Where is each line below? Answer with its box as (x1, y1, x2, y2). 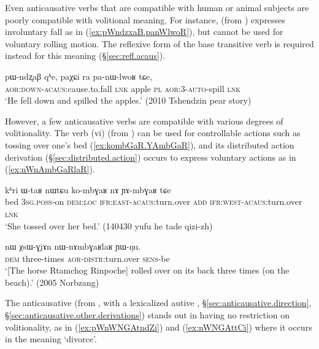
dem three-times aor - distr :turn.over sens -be (5, 251, 170, 264)
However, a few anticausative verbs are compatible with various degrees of (5, 114, 283, 127)
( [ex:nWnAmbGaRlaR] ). (5, 163, 95, 175)
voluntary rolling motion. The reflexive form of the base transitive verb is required (5, 37, 314, 50)
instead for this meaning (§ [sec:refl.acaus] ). (5, 49, 166, 62)
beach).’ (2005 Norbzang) (5, 275, 99, 288)
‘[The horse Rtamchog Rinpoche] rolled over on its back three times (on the (5, 264, 290, 277)
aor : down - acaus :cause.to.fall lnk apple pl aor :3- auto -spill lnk (5, 82, 240, 94)
